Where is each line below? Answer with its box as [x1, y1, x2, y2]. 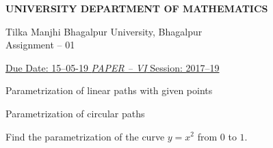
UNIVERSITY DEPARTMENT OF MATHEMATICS [5, 1, 268, 15]
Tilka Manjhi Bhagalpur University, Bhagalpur [5, 24, 203, 38]
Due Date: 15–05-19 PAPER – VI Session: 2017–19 [5, 60, 220, 74]
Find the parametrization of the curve [5, 129, 165, 143]
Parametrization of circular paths [5, 106, 145, 120]
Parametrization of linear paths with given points [5, 83, 213, 98]
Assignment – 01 [5, 38, 75, 52]
